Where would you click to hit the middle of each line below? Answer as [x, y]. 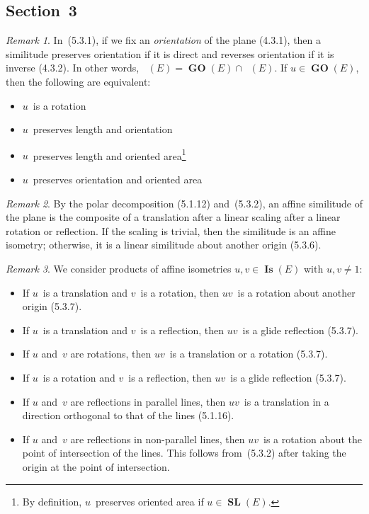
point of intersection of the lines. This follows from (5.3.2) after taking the [184, 453]
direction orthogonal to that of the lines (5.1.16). [128, 415]
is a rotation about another [296, 292]
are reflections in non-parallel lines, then [158, 439]
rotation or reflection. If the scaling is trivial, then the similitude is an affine [171, 230]
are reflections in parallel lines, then [148, 401]
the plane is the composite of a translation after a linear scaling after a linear [173, 217]
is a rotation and [79, 377]
